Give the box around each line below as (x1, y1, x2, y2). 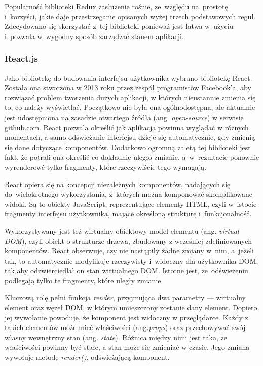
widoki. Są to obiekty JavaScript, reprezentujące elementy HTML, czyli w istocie (5, 198, 257, 209)
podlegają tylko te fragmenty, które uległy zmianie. (5, 275, 163, 285)
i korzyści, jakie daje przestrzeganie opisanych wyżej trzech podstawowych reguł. (5, 11, 256, 21)
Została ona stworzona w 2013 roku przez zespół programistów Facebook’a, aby (5, 82, 251, 93)
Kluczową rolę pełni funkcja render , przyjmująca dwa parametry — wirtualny (5, 292, 246, 303)
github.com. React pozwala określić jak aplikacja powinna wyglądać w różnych (5, 122, 249, 132)
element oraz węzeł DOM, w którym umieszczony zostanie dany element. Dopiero (5, 302, 257, 313)
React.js (5, 52, 38, 65)
